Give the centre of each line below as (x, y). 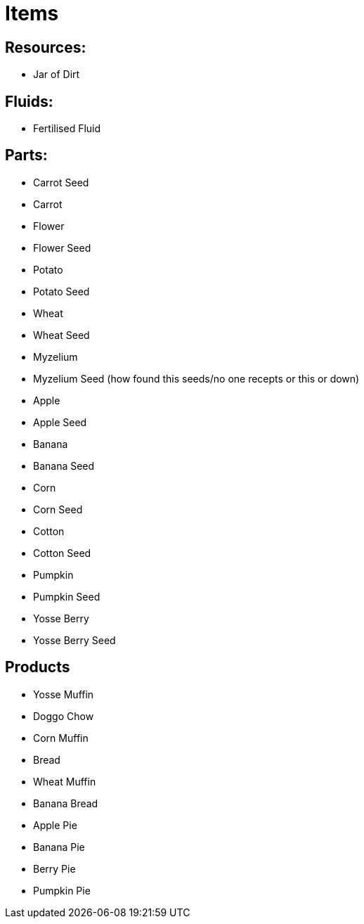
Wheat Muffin (65, 781)
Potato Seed (61, 291)
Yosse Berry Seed (74, 640)
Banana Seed (64, 466)
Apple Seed (60, 422)
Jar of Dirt (57, 75)
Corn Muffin (61, 738)
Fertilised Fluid (67, 129)
